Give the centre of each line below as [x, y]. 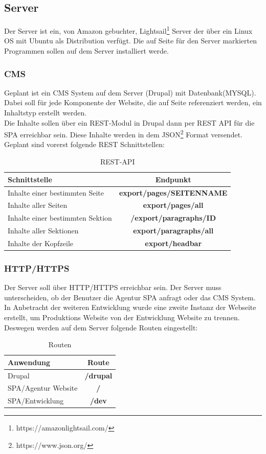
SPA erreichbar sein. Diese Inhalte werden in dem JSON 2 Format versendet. [123, 134]
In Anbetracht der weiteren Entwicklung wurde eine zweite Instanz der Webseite [130, 307]
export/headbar [173, 243]
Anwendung [29, 362]
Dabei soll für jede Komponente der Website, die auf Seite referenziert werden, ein [133, 102]
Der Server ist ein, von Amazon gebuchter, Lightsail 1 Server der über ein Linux [128, 30]
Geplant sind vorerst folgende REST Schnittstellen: [84, 144]
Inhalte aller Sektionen [43, 231]
